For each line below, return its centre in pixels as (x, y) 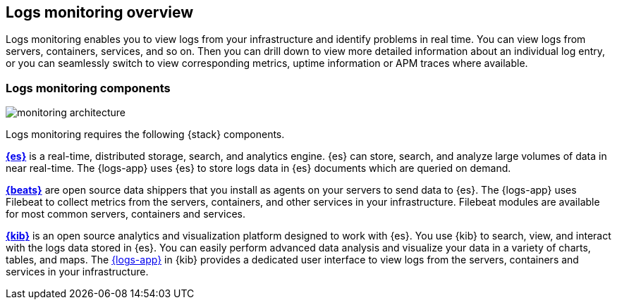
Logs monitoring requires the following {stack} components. (145, 135)
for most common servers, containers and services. (126, 214)
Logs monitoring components (88, 88)
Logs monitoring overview (100, 12)
